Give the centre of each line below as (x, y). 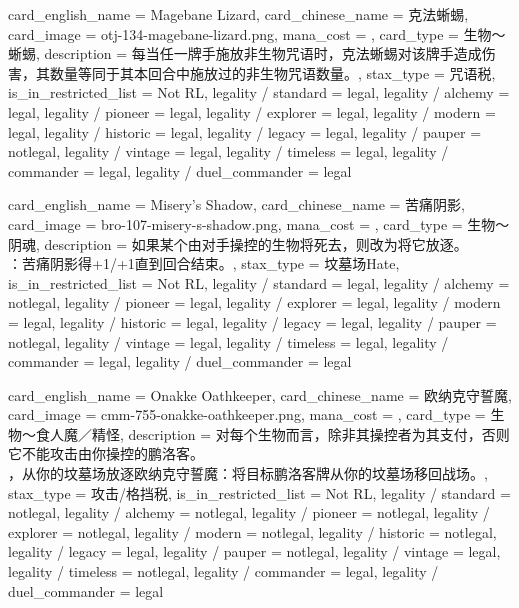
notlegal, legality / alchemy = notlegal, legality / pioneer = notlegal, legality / (249, 512)
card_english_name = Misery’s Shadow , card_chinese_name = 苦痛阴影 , (236, 204)
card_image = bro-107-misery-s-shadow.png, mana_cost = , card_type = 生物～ (259, 223)
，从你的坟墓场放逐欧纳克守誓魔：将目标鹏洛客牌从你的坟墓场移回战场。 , (248, 473)
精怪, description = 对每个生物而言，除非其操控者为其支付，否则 (300, 433)
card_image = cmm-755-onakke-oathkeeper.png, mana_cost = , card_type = (247, 414)
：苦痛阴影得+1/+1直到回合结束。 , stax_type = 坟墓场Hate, (204, 263)
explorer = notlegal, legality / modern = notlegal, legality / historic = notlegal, (252, 531)
